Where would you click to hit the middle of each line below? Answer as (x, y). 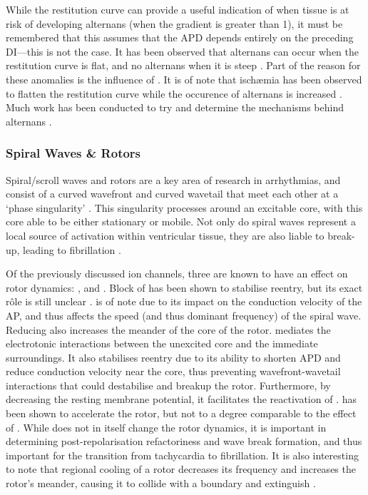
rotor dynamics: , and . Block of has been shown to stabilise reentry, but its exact (184, 287)
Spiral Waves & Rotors (73, 153)
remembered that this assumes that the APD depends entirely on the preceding (180, 37)
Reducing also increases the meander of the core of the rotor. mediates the (168, 329)
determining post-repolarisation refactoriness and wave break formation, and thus (184, 441)
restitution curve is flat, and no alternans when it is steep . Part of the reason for (183, 65)
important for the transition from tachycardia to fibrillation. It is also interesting (182, 455)
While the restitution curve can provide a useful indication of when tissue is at (178, 9)
